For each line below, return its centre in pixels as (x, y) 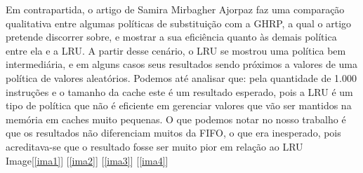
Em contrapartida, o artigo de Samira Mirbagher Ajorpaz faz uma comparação (175, 9)
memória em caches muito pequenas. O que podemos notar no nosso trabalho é (176, 119)
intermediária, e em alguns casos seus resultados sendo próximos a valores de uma (182, 64)
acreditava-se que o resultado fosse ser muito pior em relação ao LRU (154, 146)
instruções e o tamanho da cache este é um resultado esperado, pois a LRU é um (179, 91)
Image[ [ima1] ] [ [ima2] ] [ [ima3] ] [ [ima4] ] (87, 160)
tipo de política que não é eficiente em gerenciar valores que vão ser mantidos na (179, 105)
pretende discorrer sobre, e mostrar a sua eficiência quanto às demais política (171, 37)
